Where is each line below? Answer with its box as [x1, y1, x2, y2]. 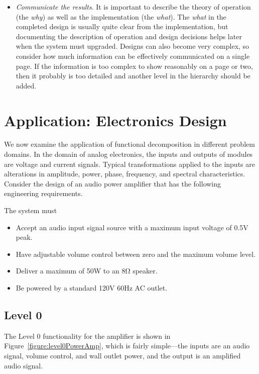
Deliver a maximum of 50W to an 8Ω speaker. [16, 265, 158, 276]
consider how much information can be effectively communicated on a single [16, 50, 250, 61]
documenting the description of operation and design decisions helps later [16, 31, 242, 41]
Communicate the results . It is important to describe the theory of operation [16, 2, 251, 12]
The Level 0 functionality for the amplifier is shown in [4, 330, 171, 341]
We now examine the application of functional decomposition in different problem [4, 139, 255, 149]
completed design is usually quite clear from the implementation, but [16, 21, 228, 32]
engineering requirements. [4, 188, 83, 199]
